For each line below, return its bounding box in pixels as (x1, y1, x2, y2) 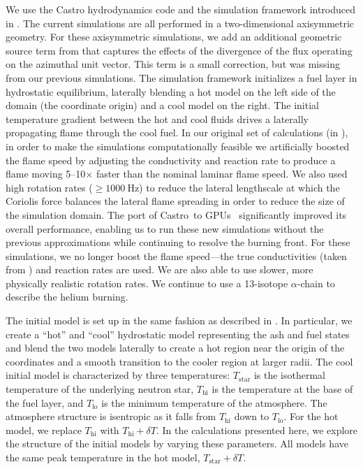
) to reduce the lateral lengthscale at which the (139, 180, 340, 194)
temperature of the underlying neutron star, (6, 382, 194, 396)
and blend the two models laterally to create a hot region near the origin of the (6, 340, 345, 355)
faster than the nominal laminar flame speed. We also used (96, 166, 348, 181)
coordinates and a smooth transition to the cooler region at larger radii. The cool (6, 354, 353, 368)
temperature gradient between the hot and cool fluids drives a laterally (6, 111, 309, 126)
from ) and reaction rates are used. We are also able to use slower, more (6, 262, 313, 277)
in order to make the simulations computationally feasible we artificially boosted (6, 138, 350, 153)
